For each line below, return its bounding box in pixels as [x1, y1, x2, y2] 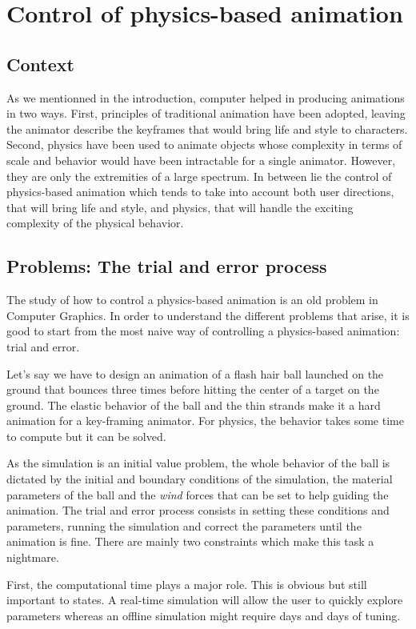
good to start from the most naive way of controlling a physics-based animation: [6, 323, 400, 339]
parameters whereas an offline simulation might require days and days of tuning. [6, 607, 401, 623]
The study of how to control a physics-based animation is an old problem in [6, 291, 378, 308]
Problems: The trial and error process [6, 254, 327, 278]
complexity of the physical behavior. [6, 214, 184, 231]
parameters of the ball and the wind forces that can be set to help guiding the [6, 486, 389, 503]
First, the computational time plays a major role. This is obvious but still [6, 575, 367, 592]
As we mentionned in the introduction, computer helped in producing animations [6, 89, 405, 106]
